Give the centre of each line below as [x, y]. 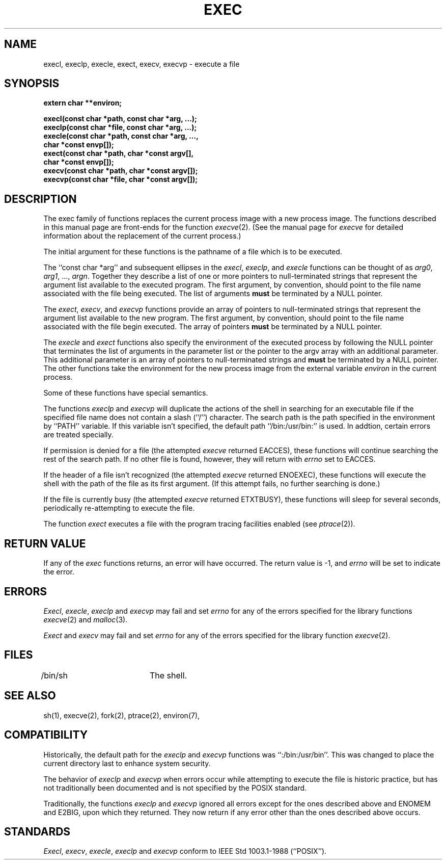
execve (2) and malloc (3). [86, 619]
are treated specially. [78, 435]
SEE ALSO [30, 696]
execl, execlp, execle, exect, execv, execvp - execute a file [142, 64]
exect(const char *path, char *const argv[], [119, 153]
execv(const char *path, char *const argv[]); [121, 171]
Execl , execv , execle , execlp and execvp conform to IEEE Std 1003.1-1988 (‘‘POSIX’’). [185, 851]
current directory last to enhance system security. [127, 763]
